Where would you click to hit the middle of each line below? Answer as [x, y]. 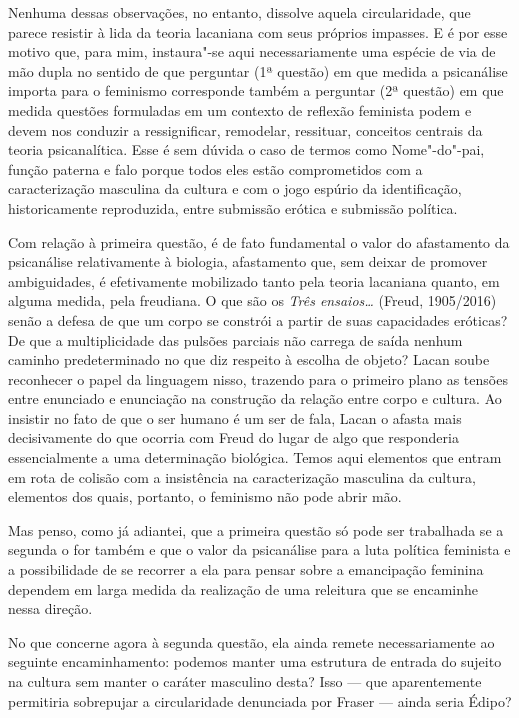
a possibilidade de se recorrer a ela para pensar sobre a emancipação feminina [246, 569]
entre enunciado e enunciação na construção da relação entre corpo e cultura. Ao [255, 398]
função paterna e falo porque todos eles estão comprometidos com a [215, 168]
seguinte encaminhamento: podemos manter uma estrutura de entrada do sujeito [255, 661]
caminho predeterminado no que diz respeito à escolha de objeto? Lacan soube [249, 359]
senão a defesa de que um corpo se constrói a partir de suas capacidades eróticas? [258, 319]
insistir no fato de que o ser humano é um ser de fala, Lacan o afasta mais [235, 417]
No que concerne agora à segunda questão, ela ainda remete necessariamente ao [251, 641]
